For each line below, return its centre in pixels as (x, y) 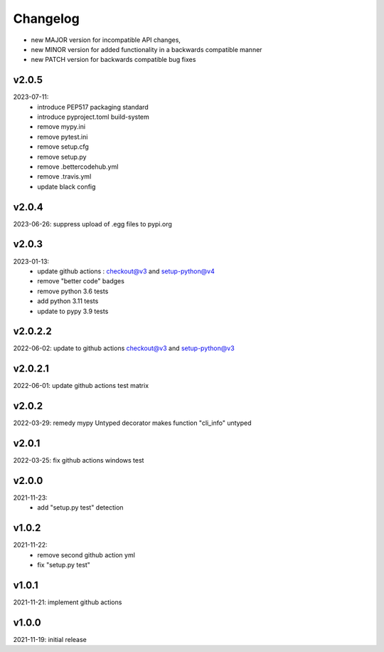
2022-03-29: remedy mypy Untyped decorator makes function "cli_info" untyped (132, 423)
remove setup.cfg (63, 147)
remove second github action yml (86, 554)
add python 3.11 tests (68, 301)
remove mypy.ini (61, 127)
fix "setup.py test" (64, 565)
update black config (66, 186)
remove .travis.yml (64, 177)
